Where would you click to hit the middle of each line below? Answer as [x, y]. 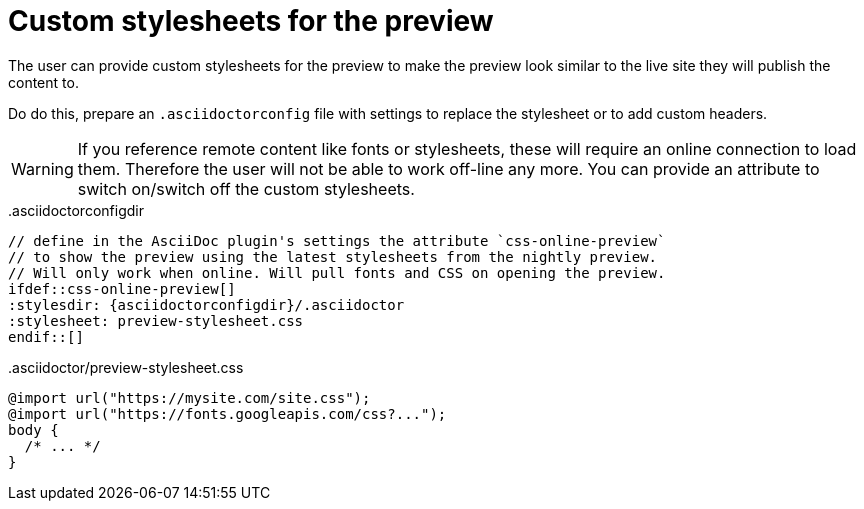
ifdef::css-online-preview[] [122, 288]
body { [33, 429]
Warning [42, 168]
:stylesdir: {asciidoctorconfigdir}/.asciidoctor [206, 304]
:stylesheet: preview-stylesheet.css [156, 320]
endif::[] [46, 336]
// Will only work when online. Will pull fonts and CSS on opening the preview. [337, 272]
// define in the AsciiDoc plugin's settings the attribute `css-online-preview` [337, 240]
